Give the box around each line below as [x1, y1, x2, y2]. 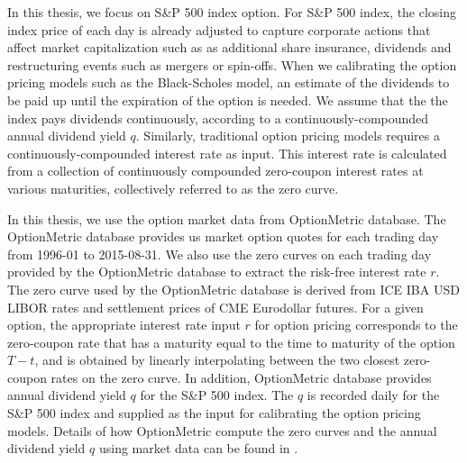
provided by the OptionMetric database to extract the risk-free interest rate [7, 262, 426, 281]
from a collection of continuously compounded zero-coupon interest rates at [7, 161, 424, 180]
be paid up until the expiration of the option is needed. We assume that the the [7, 90, 448, 109]
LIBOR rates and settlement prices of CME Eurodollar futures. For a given [7, 297, 424, 316]
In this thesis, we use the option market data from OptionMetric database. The [7, 209, 446, 228]
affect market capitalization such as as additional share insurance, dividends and [7, 38, 452, 57]
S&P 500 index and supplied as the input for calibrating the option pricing [7, 404, 421, 422]
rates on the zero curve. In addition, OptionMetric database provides [50, 368, 432, 386]
